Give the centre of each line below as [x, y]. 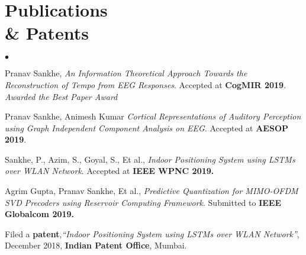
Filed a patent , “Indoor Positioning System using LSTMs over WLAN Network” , [152, 233]
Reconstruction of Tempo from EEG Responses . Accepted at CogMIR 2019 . [146, 84]
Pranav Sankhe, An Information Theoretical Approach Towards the [126, 73]
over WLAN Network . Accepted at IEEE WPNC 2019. [109, 171]
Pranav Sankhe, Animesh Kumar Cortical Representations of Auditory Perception [153, 116]
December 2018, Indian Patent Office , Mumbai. [96, 245]
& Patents [47, 33]
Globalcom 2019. [40, 214]
